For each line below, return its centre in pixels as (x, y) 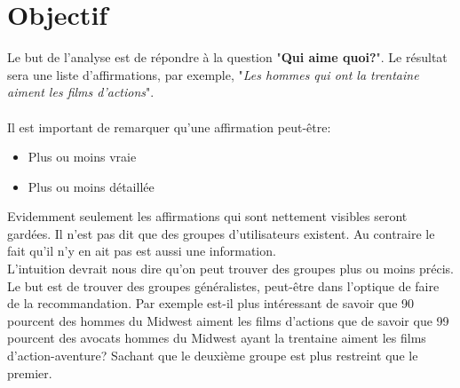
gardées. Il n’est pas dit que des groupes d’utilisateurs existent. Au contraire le (221, 233)
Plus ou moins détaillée (91, 186)
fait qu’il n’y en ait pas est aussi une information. (142, 251)
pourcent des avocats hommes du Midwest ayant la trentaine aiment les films (217, 338)
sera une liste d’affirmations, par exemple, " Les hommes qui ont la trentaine (213, 74)
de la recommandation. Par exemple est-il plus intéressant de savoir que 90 (211, 303)
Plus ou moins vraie (82, 157)
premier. (30, 372)
